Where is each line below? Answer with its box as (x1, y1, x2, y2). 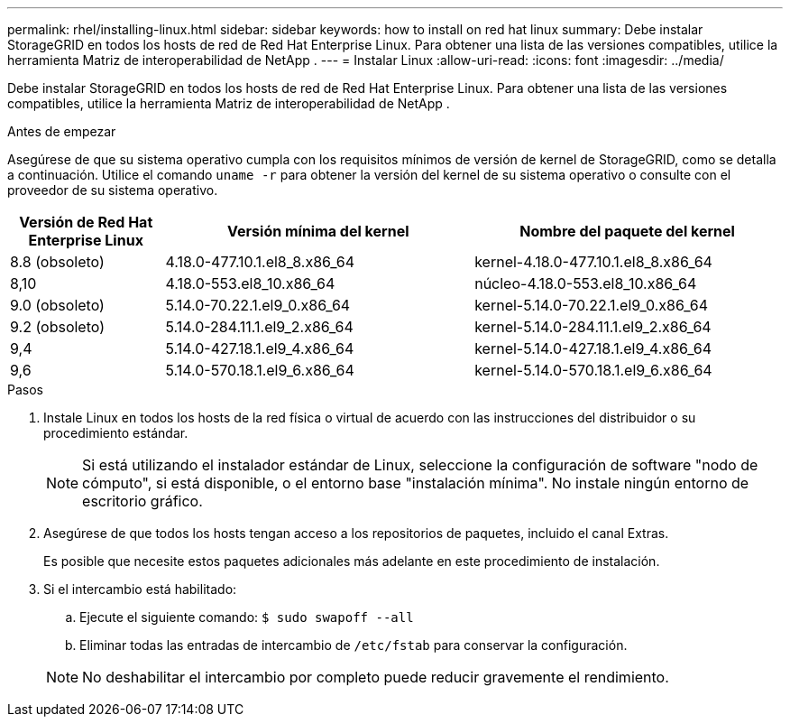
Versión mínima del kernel (227, 222, 409, 240)
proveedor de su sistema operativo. (7, 182, 218, 198)
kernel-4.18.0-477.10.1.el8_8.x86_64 (474, 253, 712, 271)
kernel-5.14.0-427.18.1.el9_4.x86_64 (474, 339, 712, 357)
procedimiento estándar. (43, 425, 188, 441)
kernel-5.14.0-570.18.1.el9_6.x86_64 (474, 361, 712, 379)
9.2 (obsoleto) (10, 318, 105, 336)
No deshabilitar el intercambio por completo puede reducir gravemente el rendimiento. (82, 668, 669, 686)
